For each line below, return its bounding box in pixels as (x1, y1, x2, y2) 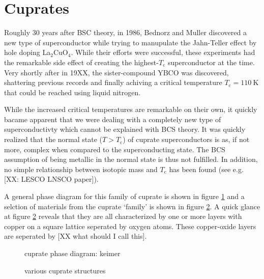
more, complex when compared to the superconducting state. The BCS (4, 144, 225, 154)
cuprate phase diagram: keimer (24, 248, 121, 258)
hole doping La (4, 47, 51, 58)
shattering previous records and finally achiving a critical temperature (4, 77, 222, 88)
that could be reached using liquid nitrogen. (4, 87, 141, 97)
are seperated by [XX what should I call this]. (4, 231, 147, 241)
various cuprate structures (24, 265, 106, 275)
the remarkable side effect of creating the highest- (4, 57, 159, 67)
